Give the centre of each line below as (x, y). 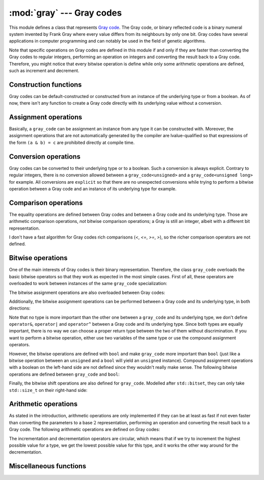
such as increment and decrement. (44, 71)
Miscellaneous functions (48, 466)
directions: (20, 308)
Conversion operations (45, 156)
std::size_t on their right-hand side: (48, 390)
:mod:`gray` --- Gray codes (66, 13)
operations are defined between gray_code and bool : (64, 374)
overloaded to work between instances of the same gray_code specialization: (88, 284)
